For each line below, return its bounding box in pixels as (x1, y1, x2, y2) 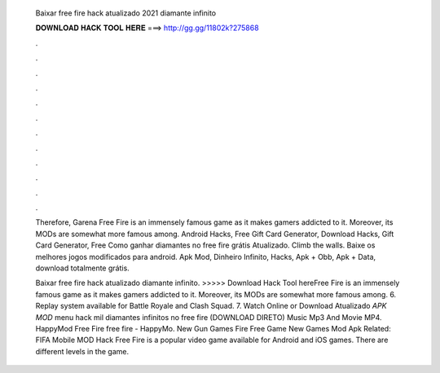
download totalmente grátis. (35, 263, 130, 273)
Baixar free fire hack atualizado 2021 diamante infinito (35, 8, 216, 18)
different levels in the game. (35, 346, 130, 356)
